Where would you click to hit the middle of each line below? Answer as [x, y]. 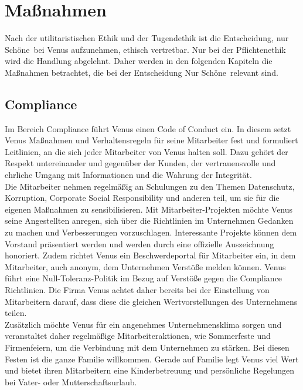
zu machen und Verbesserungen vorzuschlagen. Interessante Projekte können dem [151, 232]
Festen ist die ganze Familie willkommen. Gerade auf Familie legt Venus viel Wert [152, 359]
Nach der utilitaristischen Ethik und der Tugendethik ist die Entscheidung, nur [147, 38]
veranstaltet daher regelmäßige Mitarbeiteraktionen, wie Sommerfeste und [138, 336]
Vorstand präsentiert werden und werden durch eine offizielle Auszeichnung [139, 243]
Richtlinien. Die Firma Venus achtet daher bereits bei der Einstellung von [137, 290]
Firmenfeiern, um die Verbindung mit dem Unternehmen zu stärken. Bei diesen [147, 347]
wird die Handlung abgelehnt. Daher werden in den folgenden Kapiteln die [139, 61]
